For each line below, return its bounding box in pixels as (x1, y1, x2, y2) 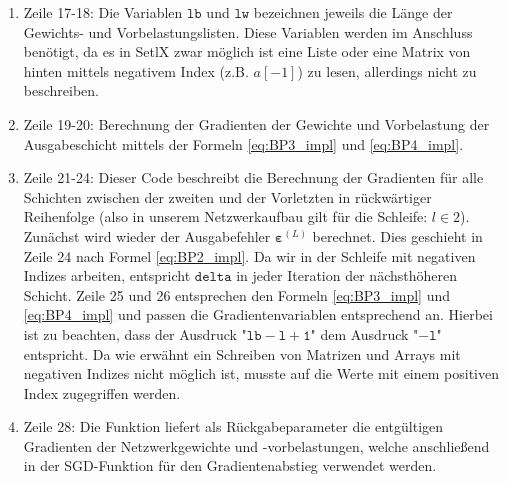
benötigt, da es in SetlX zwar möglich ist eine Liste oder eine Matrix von (23, 41, 471, 62)
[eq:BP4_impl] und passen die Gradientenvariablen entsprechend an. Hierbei (23, 304, 493, 325)
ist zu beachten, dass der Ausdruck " (23, 323, 247, 344)
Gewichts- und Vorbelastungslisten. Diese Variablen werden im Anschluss (23, 21, 473, 42)
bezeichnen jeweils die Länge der (253, 2, 453, 22)
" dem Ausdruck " (310, 323, 419, 344)
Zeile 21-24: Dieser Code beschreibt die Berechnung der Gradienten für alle (23, 167, 484, 188)
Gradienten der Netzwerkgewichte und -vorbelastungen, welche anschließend (23, 435, 490, 456)
